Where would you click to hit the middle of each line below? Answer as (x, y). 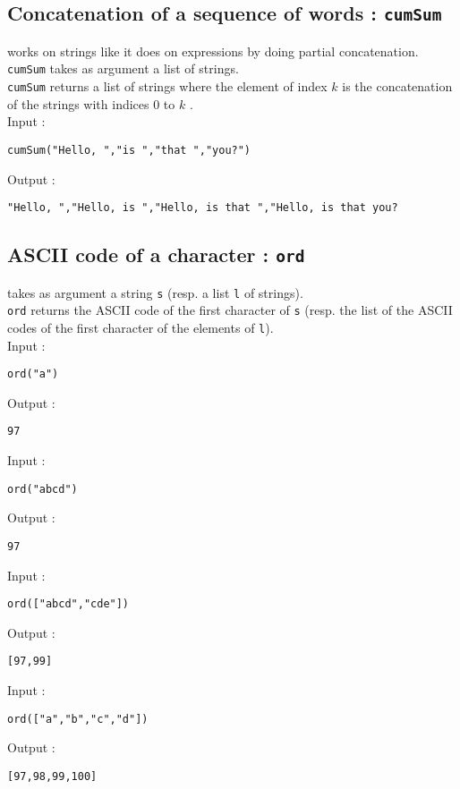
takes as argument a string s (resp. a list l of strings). (155, 292)
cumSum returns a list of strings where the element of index (167, 86)
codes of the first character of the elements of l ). (141, 327)
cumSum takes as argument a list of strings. (123, 68)
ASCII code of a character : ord (156, 255)
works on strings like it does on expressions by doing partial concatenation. (213, 51)
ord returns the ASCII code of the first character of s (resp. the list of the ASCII (230, 310)
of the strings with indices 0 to (91, 103)
